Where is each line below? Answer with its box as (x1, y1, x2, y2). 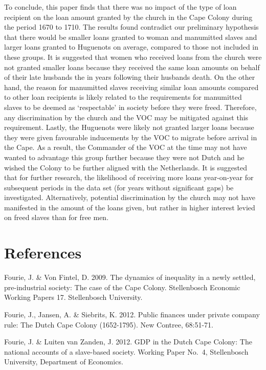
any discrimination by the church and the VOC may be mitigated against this (4, 112, 249, 122)
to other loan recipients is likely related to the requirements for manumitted (4, 92, 242, 102)
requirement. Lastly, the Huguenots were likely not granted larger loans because (4, 122, 254, 133)
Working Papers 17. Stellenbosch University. (4, 292, 143, 302)
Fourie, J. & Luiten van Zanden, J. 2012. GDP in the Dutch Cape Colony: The (4, 336, 252, 347)
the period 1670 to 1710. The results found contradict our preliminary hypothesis (4, 21, 259, 32)
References (4, 242, 82, 263)
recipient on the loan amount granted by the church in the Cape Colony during (4, 11, 253, 22)
